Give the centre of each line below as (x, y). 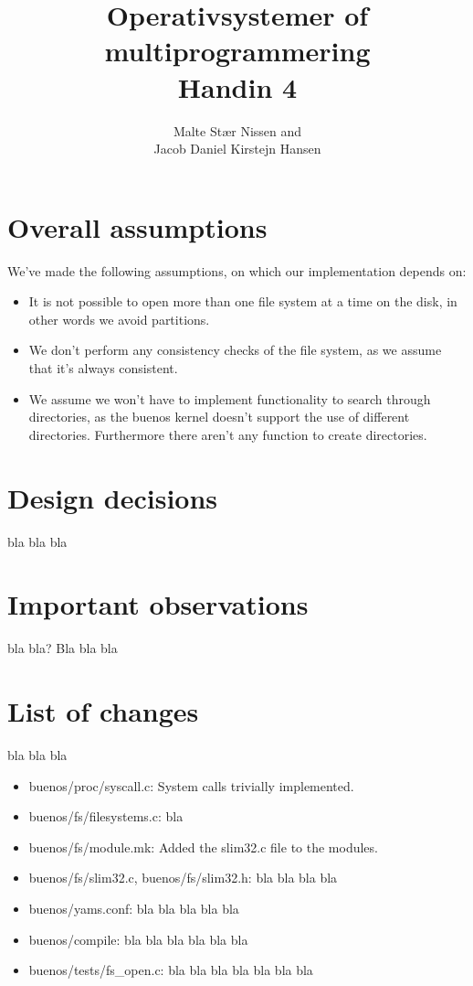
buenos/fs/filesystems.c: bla (106, 816)
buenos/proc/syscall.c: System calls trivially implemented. (191, 785)
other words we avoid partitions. (119, 319)
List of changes (103, 711)
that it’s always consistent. (103, 368)
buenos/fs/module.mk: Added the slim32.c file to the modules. (203, 847)
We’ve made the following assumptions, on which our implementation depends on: (237, 270)
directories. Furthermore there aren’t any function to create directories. (228, 434)
